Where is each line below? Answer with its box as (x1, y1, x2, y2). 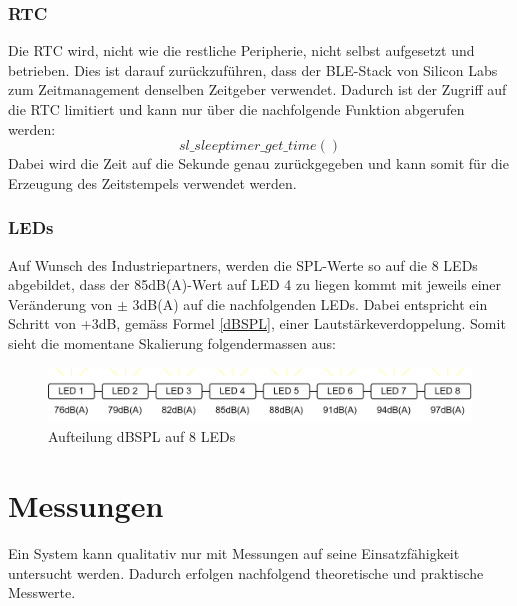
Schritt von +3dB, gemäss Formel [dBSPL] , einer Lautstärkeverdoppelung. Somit (8, 313, 506, 334)
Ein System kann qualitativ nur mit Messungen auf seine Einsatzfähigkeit (8, 542, 460, 563)
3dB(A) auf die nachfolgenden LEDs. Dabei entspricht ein (132, 293, 488, 314)
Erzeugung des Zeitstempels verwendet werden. (8, 172, 297, 193)
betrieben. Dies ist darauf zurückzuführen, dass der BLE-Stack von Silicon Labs (8, 59, 498, 80)
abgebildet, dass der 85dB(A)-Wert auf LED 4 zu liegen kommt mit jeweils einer (8, 274, 502, 295)
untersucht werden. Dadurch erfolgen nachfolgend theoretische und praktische (8, 562, 484, 583)
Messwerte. (8, 582, 76, 603)
